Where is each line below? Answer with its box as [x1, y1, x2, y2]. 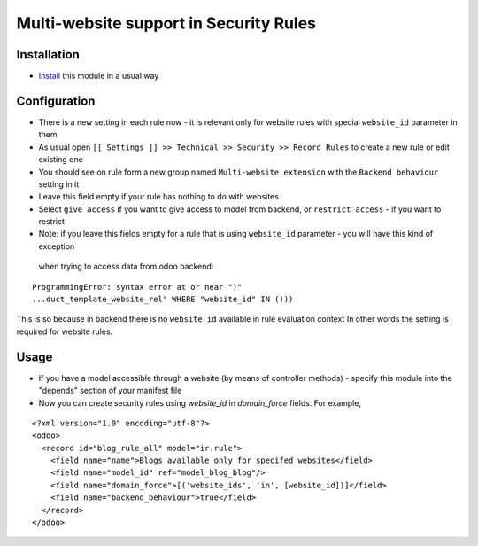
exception [38, 240, 75, 252]
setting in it [38, 178, 80, 190]
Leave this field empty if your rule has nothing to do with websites [38, 191, 279, 202]
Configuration [16, 93, 96, 108]
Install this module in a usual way [38, 71, 159, 82]
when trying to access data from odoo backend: [38, 261, 214, 272]
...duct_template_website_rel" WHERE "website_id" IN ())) [32, 294, 294, 305]
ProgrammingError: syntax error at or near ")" [32, 282, 243, 292]
